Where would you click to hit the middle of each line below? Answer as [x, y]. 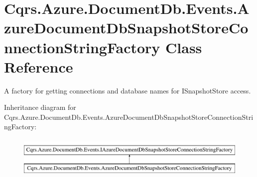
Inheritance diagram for [40, 107]
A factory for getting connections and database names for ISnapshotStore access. [128, 90]
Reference [39, 66]
